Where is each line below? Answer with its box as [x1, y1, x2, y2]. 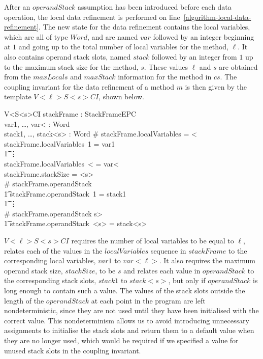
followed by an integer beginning [153, 31, 254, 42]
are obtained [219, 61, 258, 72]
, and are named [87, 31, 138, 42]
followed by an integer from [152, 51, 237, 62]
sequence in [150, 245, 186, 256]
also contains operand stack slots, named [4, 51, 131, 62]
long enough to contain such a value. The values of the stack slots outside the [4, 285, 245, 296]
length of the [4, 295, 44, 306]
